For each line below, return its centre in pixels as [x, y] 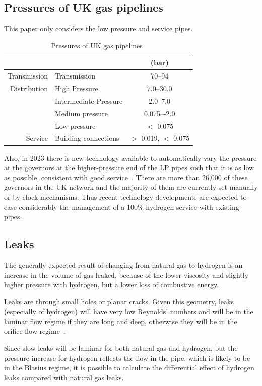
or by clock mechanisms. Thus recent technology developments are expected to [125, 197]
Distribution [29, 88]
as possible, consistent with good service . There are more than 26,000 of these [126, 177]
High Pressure [77, 88]
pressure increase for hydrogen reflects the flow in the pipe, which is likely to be [127, 358]
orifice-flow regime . [35, 331]
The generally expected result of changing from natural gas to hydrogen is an [123, 264]
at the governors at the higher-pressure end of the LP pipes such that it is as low [129, 167]
